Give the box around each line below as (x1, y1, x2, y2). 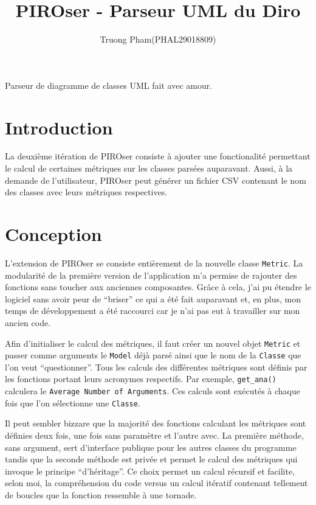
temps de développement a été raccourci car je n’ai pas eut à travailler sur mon (5, 304, 300, 317)
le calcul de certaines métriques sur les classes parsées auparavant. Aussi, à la (5, 162, 293, 175)
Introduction (5, 114, 113, 139)
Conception (5, 221, 102, 246)
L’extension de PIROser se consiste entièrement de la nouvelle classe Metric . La (5, 256, 303, 269)
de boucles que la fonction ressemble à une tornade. (5, 489, 197, 501)
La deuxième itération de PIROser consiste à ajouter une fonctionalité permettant (5, 150, 311, 162)
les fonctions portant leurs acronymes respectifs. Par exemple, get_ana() (5, 372, 276, 385)
